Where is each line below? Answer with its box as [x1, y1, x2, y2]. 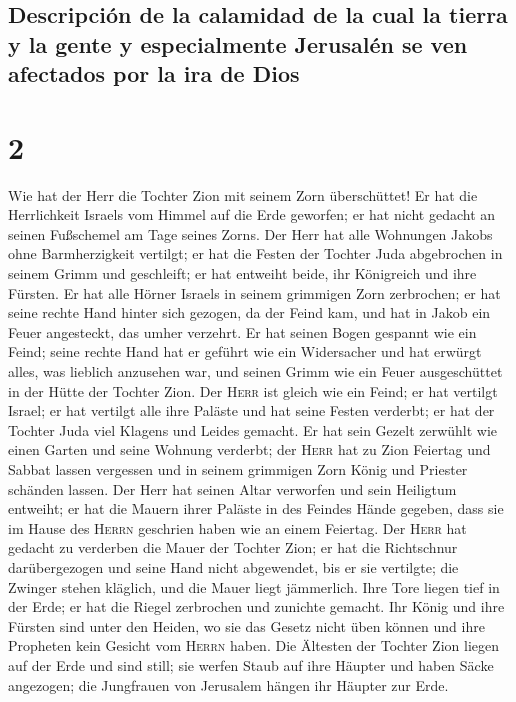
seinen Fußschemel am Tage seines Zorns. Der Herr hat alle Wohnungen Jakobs [8, 223, 493, 244]
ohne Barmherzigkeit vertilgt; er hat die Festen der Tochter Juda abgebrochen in [8, 243, 503, 264]
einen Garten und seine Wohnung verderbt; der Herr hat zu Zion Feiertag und [8, 439, 491, 460]
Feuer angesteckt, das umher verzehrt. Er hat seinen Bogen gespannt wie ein [8, 321, 477, 342]
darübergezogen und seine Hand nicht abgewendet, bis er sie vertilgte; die [8, 556, 459, 577]
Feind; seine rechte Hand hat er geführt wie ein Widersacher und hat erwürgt [8, 341, 482, 362]
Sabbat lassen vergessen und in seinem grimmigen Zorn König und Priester [8, 459, 468, 479]
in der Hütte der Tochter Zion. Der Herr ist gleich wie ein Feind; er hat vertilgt [8, 380, 498, 401]
